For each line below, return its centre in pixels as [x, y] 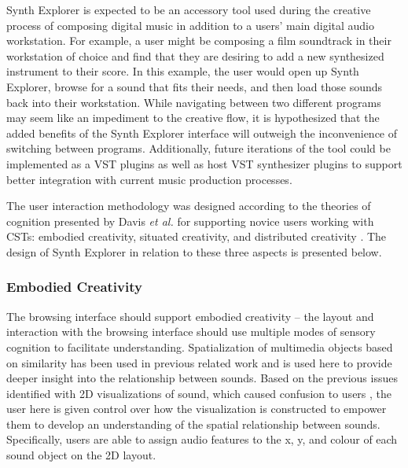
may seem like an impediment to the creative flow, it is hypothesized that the [193, 118]
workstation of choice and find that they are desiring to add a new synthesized [195, 55]
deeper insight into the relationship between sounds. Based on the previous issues [202, 378]
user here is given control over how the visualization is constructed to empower [197, 409]
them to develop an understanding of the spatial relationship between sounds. [193, 424]
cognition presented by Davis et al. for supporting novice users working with [190, 221]
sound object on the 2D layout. [81, 455]
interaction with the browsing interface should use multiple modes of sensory [191, 332]
